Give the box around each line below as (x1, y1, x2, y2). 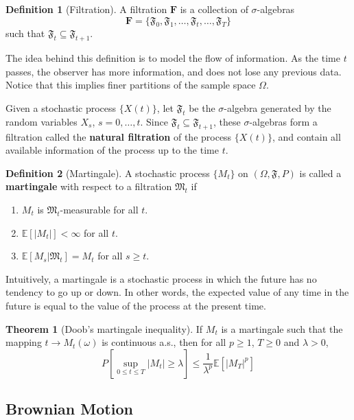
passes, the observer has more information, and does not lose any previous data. (5, 64, 342, 78)
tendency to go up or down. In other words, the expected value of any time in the (5, 285, 349, 299)
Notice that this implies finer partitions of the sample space (5, 78, 256, 92)
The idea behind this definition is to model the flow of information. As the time (5, 51, 340, 65)
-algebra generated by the (224, 100, 331, 115)
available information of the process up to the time (5, 143, 219, 157)
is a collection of (180, 2, 248, 16)
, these (213, 114, 241, 128)
